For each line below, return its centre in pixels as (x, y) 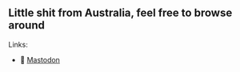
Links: (18, 44)
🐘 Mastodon (40, 59)
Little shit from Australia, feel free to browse (120, 13)
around (27, 26)
